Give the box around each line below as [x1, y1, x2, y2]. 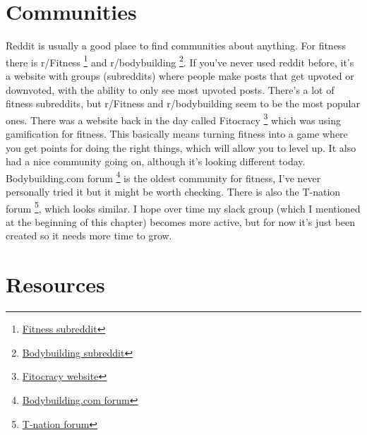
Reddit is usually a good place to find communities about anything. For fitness [6, 38, 346, 53]
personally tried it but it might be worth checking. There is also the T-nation [6, 184, 341, 199]
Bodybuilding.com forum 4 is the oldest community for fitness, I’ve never [6, 168, 321, 185]
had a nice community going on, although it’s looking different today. [6, 154, 306, 169]
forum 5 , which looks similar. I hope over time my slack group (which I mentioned [6, 198, 361, 215]
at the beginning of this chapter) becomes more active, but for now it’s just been [6, 214, 356, 229]
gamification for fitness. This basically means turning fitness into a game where [6, 126, 348, 141]
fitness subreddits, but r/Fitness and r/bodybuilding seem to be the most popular [6, 96, 360, 111]
